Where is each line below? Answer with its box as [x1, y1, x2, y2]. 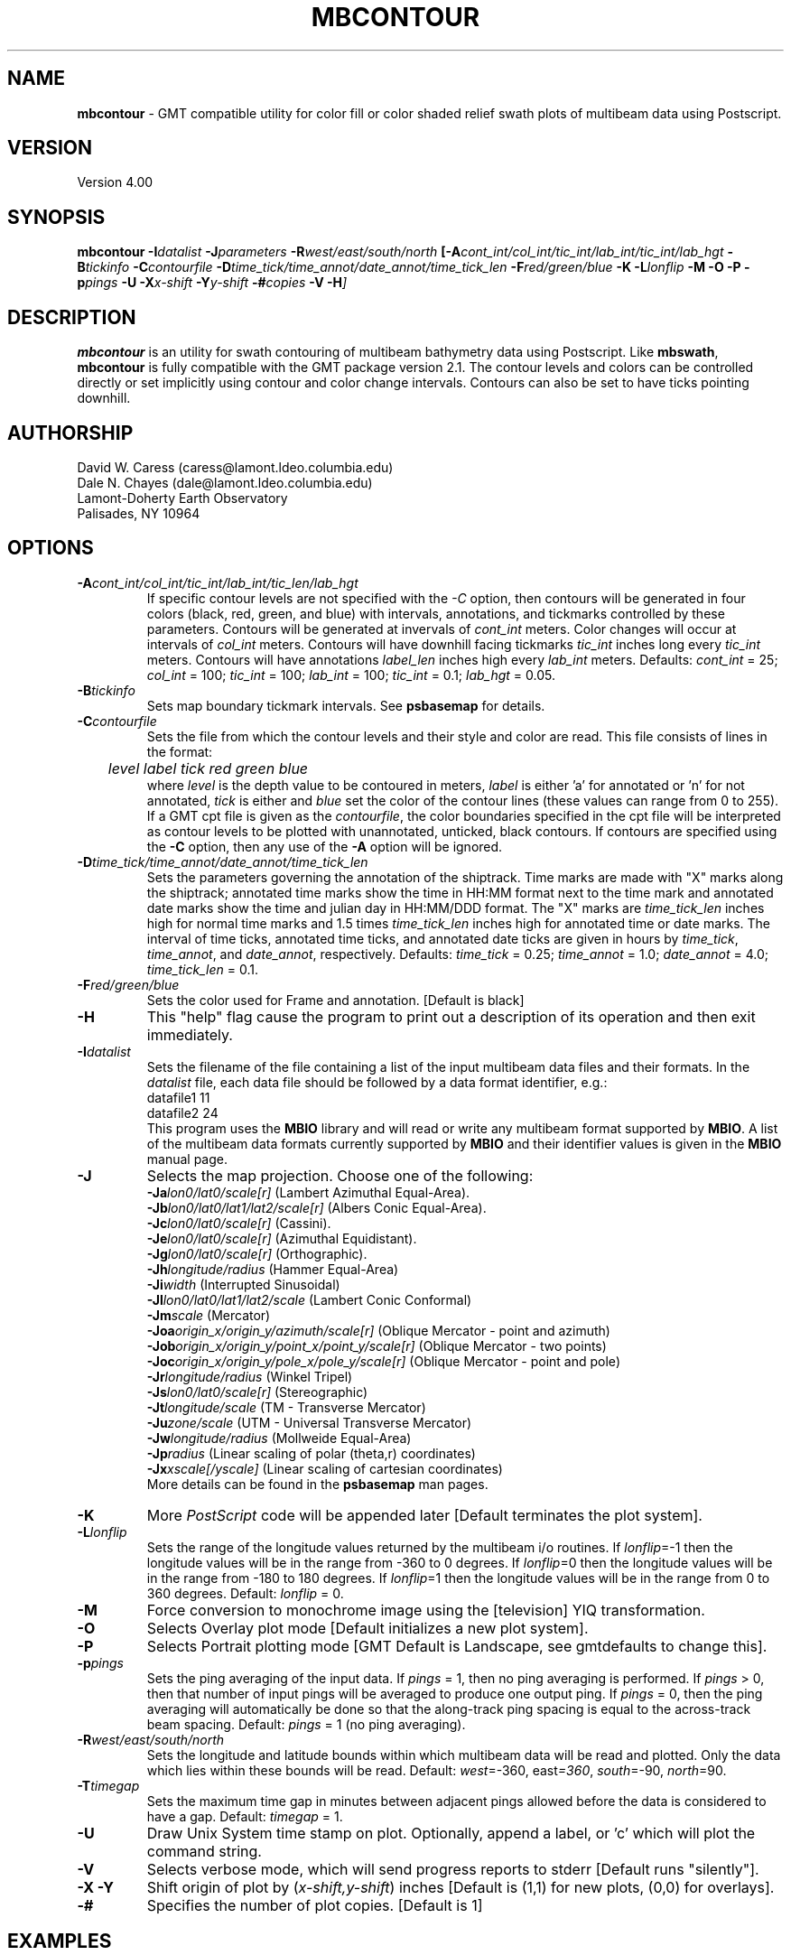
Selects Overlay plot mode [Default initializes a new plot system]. [146, 1618, 589, 1637]
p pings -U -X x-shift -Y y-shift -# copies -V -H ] [77, 275, 348, 291]
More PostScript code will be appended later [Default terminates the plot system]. [146, 1505, 703, 1524]
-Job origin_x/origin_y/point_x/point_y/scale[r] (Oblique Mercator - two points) [146, 1337, 607, 1354]
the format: [146, 743, 213, 759]
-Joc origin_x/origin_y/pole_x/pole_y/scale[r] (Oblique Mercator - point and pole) [146, 1353, 620, 1369]
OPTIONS [7, 536, 94, 560]
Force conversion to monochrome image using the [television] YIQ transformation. [146, 1600, 705, 1619]
